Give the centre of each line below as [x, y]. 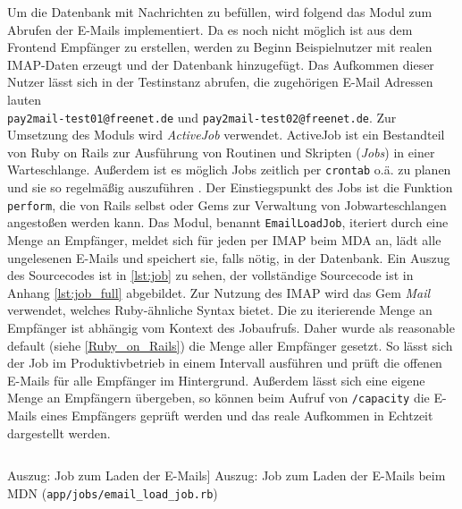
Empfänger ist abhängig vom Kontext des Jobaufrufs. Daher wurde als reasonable [231, 327]
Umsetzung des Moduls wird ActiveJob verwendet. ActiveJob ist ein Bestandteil [226, 135]
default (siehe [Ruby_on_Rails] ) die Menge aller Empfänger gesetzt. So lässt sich [230, 345]
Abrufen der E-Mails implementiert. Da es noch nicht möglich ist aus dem [210, 29]
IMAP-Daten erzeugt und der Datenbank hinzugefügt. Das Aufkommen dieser [221, 64]
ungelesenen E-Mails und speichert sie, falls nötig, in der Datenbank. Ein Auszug [229, 257]
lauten [25, 99]
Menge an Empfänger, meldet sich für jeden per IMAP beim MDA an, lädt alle [224, 239]
